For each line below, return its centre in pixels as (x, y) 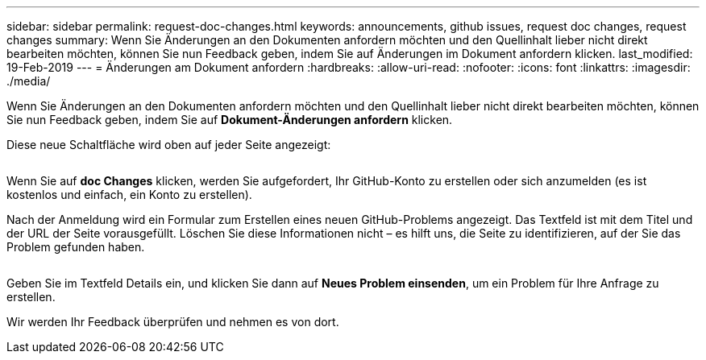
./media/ (29, 81)
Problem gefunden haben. (76, 247)
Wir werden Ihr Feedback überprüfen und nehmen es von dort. (173, 322)
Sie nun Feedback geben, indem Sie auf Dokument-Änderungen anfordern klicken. (230, 120)
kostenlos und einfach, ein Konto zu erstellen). (129, 194)
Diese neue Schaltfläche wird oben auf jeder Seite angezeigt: (169, 145)
